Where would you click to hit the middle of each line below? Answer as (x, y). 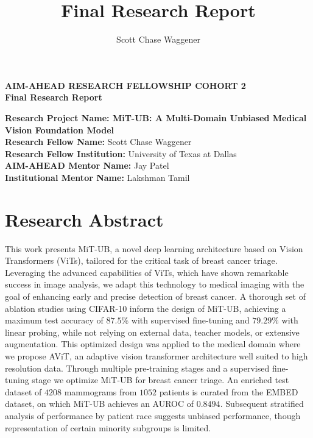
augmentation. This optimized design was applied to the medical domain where (153, 344)
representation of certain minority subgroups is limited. (108, 427)
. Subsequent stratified (262, 404)
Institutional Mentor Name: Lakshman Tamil (97, 177)
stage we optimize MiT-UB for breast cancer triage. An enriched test (160, 380)
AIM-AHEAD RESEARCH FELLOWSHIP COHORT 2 (125, 85)
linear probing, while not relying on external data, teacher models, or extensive (152, 332)
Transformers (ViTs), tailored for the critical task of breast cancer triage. (141, 260)
